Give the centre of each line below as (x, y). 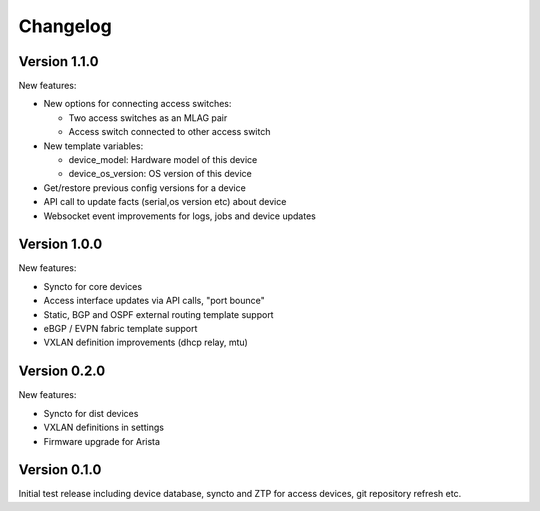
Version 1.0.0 (60, 244)
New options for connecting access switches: (137, 104)
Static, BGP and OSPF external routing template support (158, 314)
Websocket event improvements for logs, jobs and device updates (180, 216)
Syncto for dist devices (91, 413)
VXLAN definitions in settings (104, 427)
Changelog (65, 26)
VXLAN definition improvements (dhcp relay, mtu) (146, 342)
